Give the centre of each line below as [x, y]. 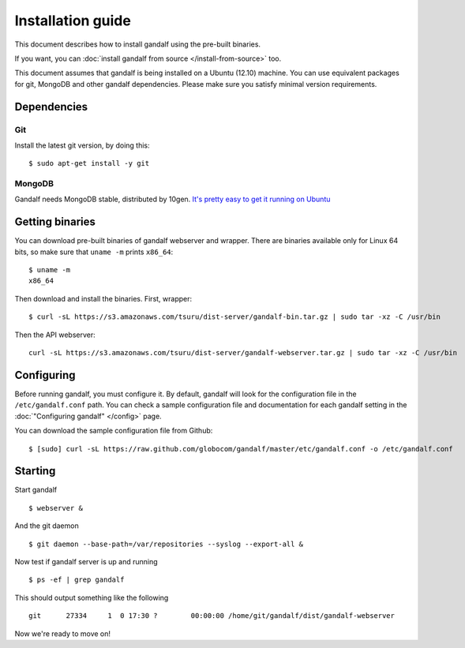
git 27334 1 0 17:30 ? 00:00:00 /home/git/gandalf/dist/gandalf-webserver [212, 616]
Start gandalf [36, 490]
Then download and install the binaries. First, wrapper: [103, 298]
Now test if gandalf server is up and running [86, 561]
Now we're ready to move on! [62, 633]
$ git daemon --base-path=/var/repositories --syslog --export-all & [166, 544]
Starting [35, 471]
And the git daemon [47, 526]
